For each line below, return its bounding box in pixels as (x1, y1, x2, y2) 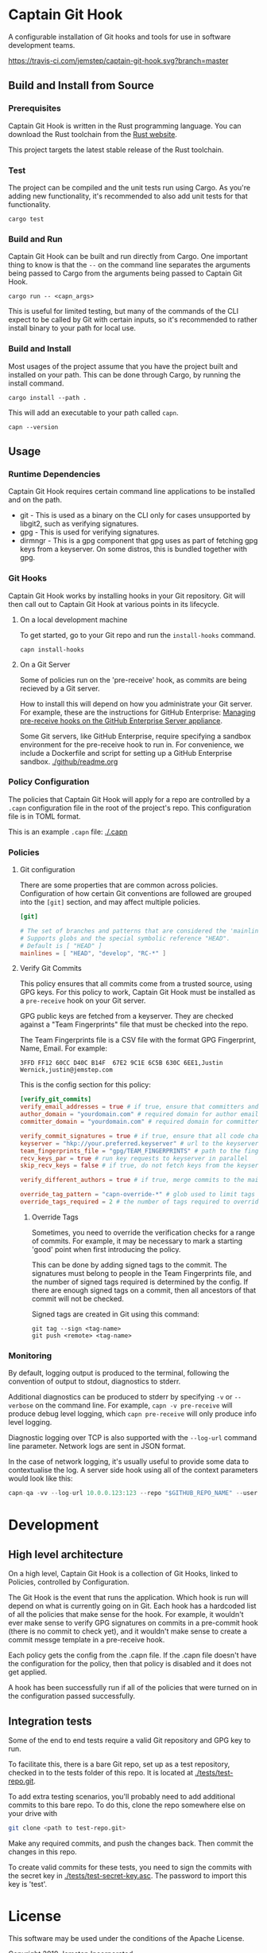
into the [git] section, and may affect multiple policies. (19, 898, 201, 907)
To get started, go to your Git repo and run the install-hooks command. (19, 630, 256, 640)
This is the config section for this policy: (19, 1080, 151, 1090)
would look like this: (8, 1474, 73, 1483)
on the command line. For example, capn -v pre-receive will (35, 1400, 233, 1411)
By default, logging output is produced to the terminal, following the (8, 1368, 230, 1378)
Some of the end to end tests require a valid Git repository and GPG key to (8, 1735, 251, 1745)
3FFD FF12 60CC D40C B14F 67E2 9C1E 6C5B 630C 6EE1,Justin (19, 1059, 223, 1067)
